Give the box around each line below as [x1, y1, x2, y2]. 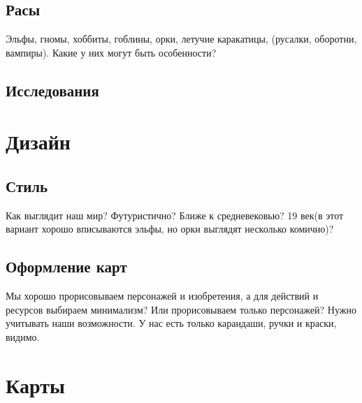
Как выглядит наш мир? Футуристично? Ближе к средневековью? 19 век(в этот [6, 207, 344, 222]
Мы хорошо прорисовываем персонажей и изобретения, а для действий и [6, 288, 319, 303]
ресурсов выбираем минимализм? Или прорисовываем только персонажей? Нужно [6, 302, 356, 316]
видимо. [6, 329, 40, 344]
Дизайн [6, 127, 71, 156]
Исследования [6, 79, 99, 101]
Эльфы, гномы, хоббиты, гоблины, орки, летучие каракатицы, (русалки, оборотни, [6, 31, 357, 46]
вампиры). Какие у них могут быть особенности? [6, 45, 217, 59]
